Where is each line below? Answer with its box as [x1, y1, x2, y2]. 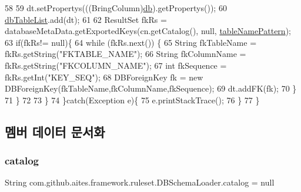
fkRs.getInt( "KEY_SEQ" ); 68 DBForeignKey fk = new [5, 70, 203, 83]
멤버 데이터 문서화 [5, 122, 105, 140]
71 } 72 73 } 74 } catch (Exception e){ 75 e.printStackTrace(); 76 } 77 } [5, 93, 260, 106]
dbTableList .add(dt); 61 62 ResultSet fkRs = [5, 13, 167, 25]
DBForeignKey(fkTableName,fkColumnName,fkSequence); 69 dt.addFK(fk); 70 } [5, 82, 297, 95]
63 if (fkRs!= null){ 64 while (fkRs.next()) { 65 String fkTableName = [5, 36, 257, 48]
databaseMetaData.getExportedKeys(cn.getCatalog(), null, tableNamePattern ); [5, 25, 291, 37]
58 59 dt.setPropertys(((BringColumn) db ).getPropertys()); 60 [5, 2, 227, 14]
